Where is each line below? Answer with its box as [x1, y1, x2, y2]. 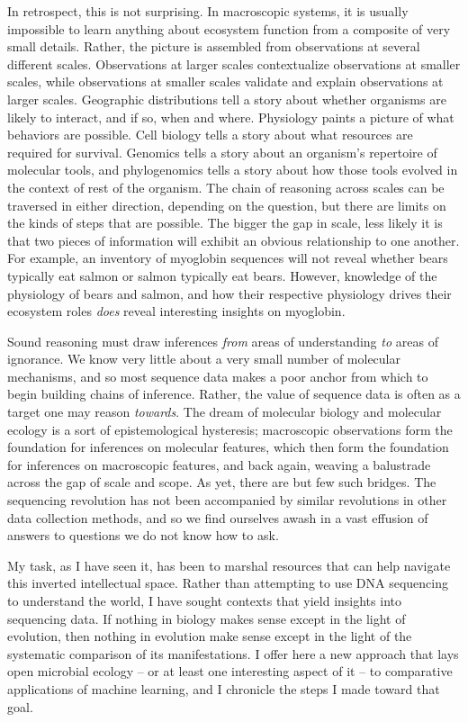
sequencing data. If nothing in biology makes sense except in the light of [7, 609, 406, 627]
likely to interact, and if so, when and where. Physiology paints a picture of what [7, 107, 454, 126]
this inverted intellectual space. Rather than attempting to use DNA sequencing [7, 573, 448, 592]
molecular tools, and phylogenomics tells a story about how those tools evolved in [7, 160, 458, 179]
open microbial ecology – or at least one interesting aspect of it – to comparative [7, 662, 453, 681]
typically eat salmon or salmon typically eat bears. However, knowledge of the [7, 266, 437, 284]
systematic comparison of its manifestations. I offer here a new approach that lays [7, 644, 459, 663]
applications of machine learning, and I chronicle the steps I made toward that [7, 679, 440, 698]
